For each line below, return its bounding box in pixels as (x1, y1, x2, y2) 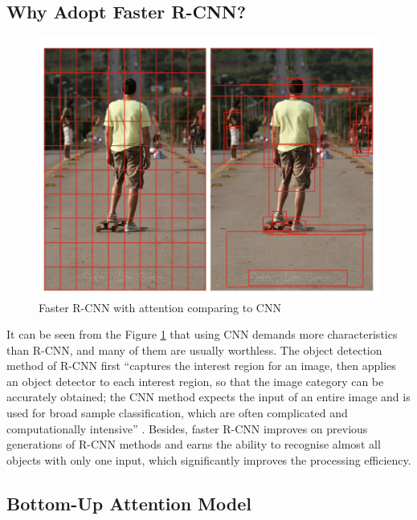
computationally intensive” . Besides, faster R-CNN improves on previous (6, 420, 368, 437)
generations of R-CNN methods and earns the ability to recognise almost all (6, 436, 381, 453)
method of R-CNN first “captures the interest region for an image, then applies (6, 357, 396, 374)
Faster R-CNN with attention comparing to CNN (39, 299, 281, 315)
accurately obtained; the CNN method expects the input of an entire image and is (6, 388, 411, 405)
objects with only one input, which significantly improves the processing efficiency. (6, 451, 411, 468)
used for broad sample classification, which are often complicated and (6, 404, 348, 421)
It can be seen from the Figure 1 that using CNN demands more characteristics (6, 326, 398, 343)
